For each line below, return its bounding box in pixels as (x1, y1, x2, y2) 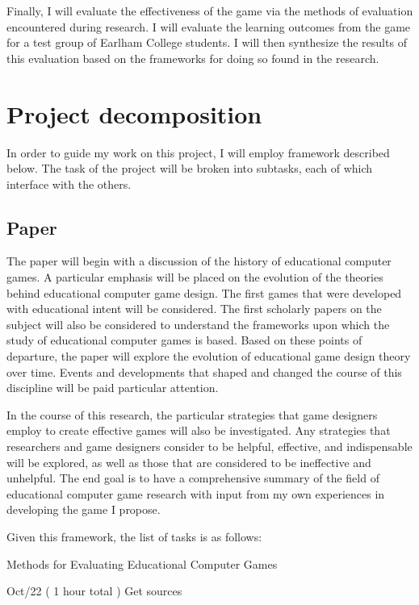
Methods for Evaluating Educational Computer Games (6, 555, 278, 572)
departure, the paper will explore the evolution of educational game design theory (6, 348, 411, 365)
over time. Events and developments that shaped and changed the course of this (6, 363, 402, 380)
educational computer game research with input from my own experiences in (6, 485, 385, 502)
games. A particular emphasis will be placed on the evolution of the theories (6, 269, 383, 286)
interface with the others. (6, 175, 132, 192)
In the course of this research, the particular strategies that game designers (6, 406, 378, 423)
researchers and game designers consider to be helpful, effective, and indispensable (6, 438, 413, 455)
